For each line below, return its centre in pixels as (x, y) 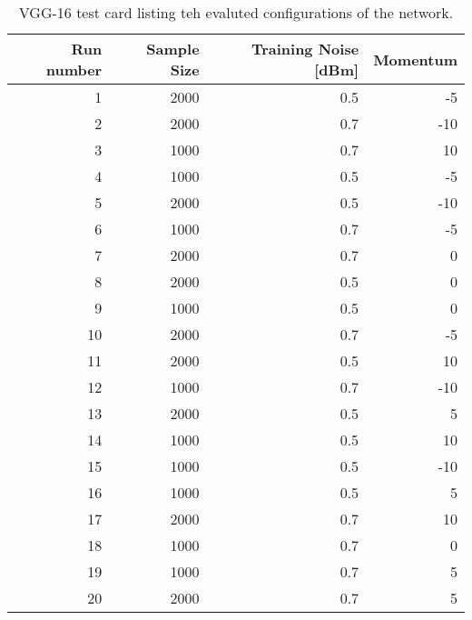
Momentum (415, 59)
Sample (173, 49)
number (74, 70)
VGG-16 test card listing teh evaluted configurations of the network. (236, 12)
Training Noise (305, 49)
